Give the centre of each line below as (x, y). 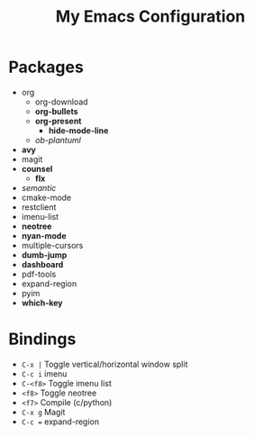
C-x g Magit (43, 412)
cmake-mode (46, 197)
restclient (39, 207)
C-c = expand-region (60, 422)
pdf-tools (39, 274)
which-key (42, 303)
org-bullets (56, 111)
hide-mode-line (78, 130)
